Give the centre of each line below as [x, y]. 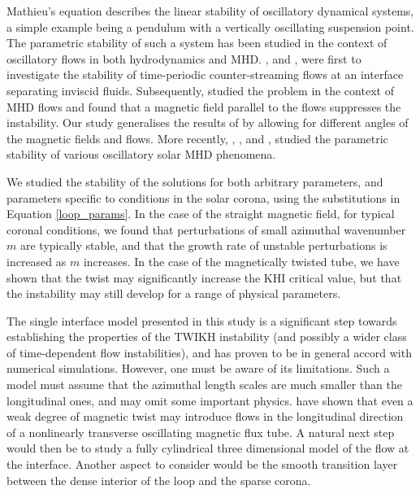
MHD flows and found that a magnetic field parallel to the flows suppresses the [204, 106]
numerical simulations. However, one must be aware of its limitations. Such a [198, 368]
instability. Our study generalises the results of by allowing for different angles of [208, 122]
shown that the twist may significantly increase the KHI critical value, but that [204, 277]
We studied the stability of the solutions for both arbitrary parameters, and [195, 181]
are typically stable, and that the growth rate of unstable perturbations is [204, 245]
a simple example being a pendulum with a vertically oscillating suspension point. [210, 26]
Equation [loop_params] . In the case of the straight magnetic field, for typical [201, 214]
